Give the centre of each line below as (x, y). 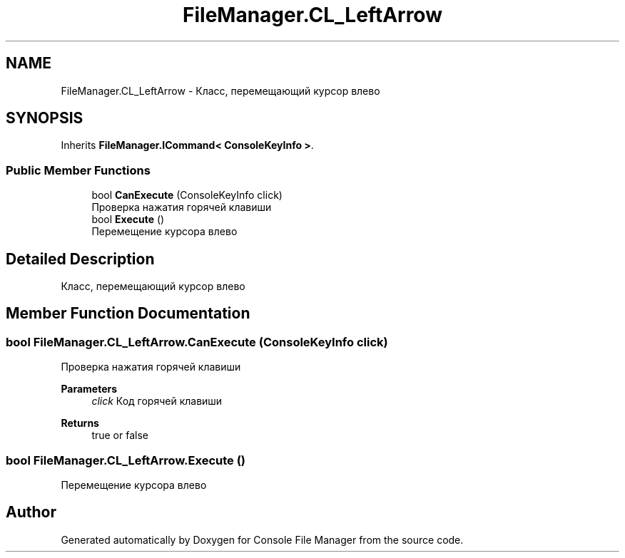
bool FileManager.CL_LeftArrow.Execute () (126, 460)
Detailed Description (80, 259)
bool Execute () (128, 219)
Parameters (89, 389)
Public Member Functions (78, 170)
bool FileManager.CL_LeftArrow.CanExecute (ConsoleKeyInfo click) (197, 342)
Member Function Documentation (128, 314)
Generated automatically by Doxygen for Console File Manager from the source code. (262, 539)
